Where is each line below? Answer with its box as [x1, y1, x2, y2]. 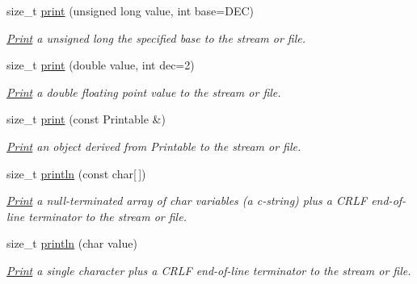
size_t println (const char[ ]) [6, 165, 146, 182]
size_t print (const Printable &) [6, 111, 166, 127]
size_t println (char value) [6, 235, 137, 252]
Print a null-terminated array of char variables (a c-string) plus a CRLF [6, 192, 368, 209]
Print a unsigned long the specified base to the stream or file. [6, 29, 306, 46]
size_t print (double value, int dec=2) [6, 56, 195, 73]
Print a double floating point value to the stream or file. [6, 83, 281, 100]
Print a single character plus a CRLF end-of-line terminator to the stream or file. [6, 261, 411, 278]
